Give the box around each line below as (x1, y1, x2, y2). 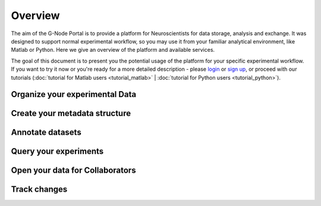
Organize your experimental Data (11, 89, 137, 99)
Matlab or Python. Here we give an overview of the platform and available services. (11, 46, 215, 54)
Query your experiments (11, 146, 104, 157)
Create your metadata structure (11, 108, 131, 118)
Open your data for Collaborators (11, 166, 136, 176)
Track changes (11, 185, 68, 195)
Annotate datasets (11, 127, 81, 138)
